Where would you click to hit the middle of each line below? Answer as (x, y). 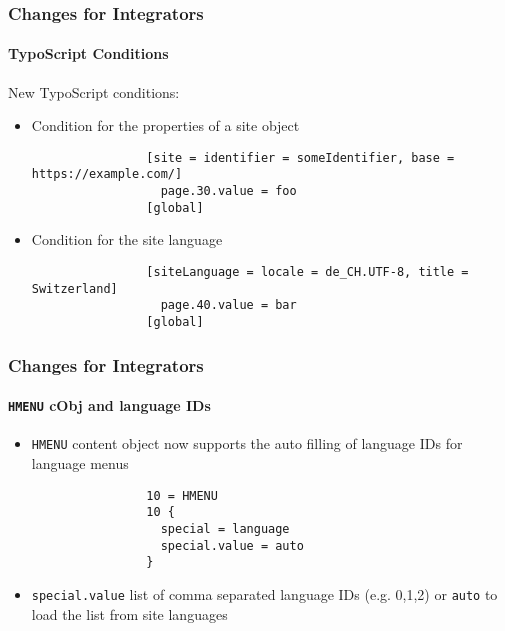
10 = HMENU (182, 495)
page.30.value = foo (228, 191)
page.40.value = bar (228, 305)
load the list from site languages (129, 613)
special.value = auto (232, 545)
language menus (80, 463)
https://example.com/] (107, 174)
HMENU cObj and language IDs (109, 405)
